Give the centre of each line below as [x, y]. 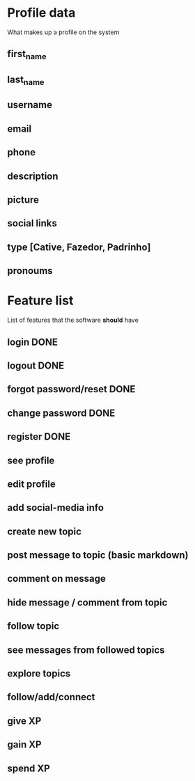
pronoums [30, 271]
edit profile [31, 484]
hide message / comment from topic [87, 602]
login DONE [32, 342]
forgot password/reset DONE [71, 389]
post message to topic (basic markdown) [98, 555]
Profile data [41, 13]
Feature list [40, 301]
